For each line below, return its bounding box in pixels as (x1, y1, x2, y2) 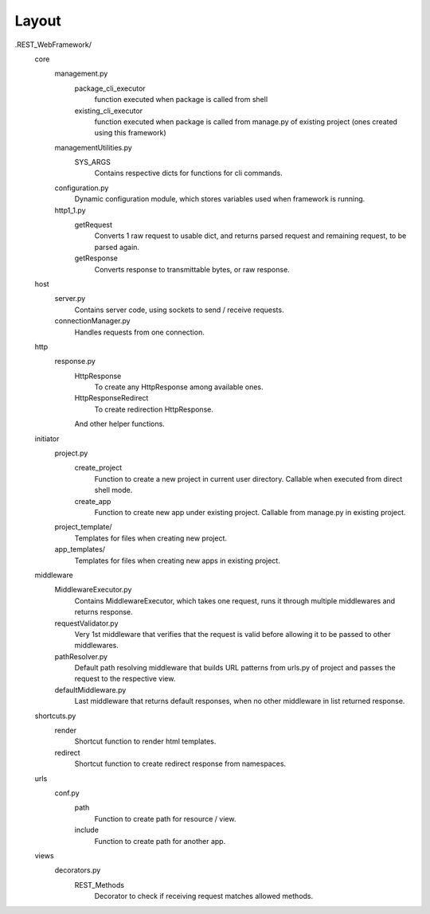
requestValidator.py (54, 618, 119, 628)
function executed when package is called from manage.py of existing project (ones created (94, 116, 398, 127)
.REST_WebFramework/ (14, 40, 92, 49)
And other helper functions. (74, 419, 165, 429)
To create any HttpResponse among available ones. (94, 382, 264, 392)
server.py (54, 294, 86, 303)
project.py (54, 448, 88, 458)
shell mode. (94, 486, 133, 495)
